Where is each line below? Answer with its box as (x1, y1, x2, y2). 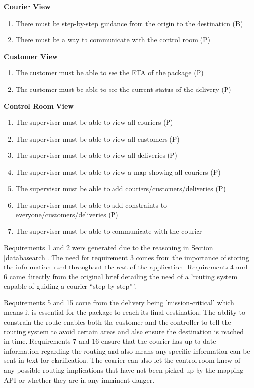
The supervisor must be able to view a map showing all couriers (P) (15, 166, 221, 177)
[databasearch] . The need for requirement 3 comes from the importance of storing (4, 252, 249, 262)
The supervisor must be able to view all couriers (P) (15, 117, 173, 127)
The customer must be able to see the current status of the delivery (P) (15, 84, 231, 94)
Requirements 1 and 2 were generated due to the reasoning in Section (4, 242, 213, 252)
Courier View (4, 1, 51, 11)
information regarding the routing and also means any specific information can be (4, 345, 250, 356)
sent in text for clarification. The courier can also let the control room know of (4, 355, 241, 365)
